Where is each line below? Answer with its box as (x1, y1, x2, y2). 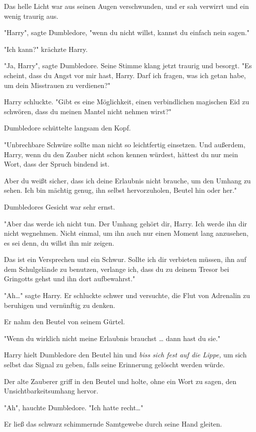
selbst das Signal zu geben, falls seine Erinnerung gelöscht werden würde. (4, 359, 225, 370)
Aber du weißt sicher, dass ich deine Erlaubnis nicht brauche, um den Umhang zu (4, 175, 251, 185)
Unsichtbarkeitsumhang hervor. (4, 386, 99, 396)
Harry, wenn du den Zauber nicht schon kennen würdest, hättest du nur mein (4, 149, 238, 159)
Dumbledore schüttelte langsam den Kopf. (4, 123, 131, 133)
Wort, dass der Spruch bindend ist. (4, 159, 110, 169)
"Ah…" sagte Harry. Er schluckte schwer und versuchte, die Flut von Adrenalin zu (4, 290, 250, 301)
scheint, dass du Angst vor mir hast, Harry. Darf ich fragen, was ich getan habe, (4, 70, 246, 80)
